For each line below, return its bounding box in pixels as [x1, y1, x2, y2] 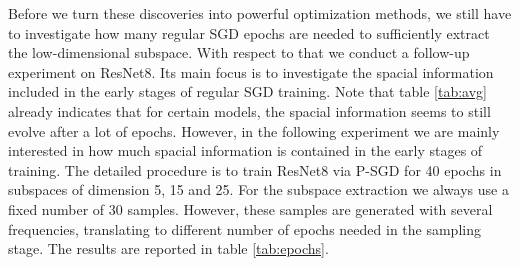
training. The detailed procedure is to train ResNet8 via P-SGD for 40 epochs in [8, 159, 502, 180]
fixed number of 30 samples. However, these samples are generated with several [8, 198, 493, 219]
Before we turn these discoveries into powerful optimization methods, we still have [8, 3, 512, 23]
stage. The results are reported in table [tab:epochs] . [8, 238, 329, 259]
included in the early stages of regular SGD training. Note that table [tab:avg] [8, 81, 487, 102]
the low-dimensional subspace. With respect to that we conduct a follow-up [8, 42, 470, 63]
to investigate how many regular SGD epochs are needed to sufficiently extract [8, 22, 490, 43]
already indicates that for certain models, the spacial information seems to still [8, 100, 491, 121]
